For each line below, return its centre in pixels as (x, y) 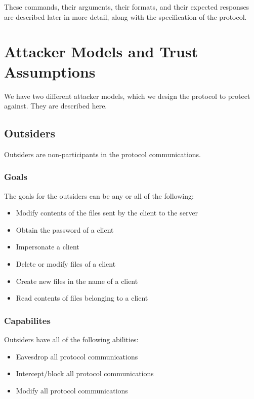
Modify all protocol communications (72, 390)
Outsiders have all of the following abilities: (71, 339)
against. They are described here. (56, 106)
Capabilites (27, 320)
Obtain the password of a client (65, 229)
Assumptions (50, 71)
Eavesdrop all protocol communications (77, 356)
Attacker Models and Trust (101, 51)
